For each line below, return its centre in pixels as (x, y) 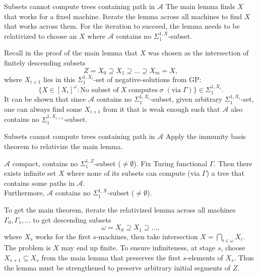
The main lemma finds (200, 6)
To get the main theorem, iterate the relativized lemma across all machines (120, 210)
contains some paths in (39, 183)
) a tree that (225, 173)
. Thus (244, 258)
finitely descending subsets (45, 62)
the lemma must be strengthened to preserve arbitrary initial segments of (117, 268)
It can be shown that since (45, 99)
